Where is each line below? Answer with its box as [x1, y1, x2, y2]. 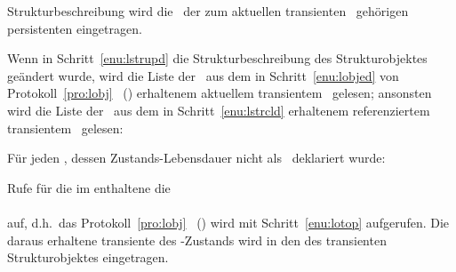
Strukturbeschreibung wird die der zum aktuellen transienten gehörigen [7, 2, 409, 20]
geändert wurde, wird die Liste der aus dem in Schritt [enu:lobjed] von [7, 66, 399, 84]
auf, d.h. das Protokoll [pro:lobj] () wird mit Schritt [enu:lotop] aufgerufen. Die [7, 212, 450, 231]
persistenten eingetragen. [7, 19, 142, 37]
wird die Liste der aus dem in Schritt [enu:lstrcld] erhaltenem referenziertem [7, 100, 430, 119]
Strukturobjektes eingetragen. [7, 248, 169, 267]
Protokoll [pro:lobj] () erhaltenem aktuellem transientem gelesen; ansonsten [7, 84, 432, 102]
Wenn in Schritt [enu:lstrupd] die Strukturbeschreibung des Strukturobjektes [7, 49, 428, 68]
